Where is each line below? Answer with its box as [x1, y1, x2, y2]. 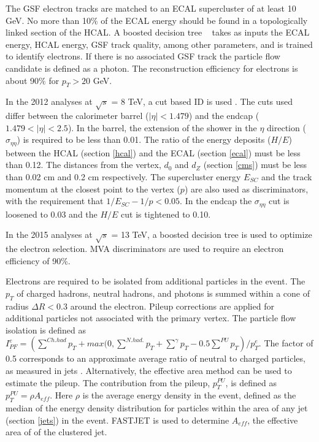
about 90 [6, 74, 39, 86]
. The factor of [258, 337, 313, 349]
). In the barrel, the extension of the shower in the [67, 121, 257, 134]
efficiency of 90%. [6, 254, 71, 267]
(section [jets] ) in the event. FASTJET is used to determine [6, 413, 229, 426]
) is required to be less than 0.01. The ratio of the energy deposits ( [17, 133, 271, 146]
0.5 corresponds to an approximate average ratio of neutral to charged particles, [6, 352, 306, 365]
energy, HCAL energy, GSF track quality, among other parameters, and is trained [6, 37, 313, 50]
